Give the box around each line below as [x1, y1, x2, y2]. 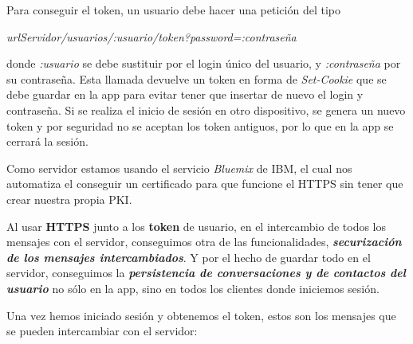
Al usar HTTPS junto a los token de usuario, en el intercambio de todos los [6, 217, 387, 234]
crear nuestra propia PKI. [6, 190, 132, 207]
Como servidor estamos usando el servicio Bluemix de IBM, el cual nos [6, 159, 352, 176]
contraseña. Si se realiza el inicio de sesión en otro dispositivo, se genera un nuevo [6, 101, 406, 118]
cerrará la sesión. [6, 133, 88, 150]
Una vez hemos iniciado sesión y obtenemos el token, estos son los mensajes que [6, 307, 396, 323]
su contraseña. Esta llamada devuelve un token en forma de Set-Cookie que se [6, 70, 387, 87]
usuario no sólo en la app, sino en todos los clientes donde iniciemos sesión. [6, 279, 380, 296]
